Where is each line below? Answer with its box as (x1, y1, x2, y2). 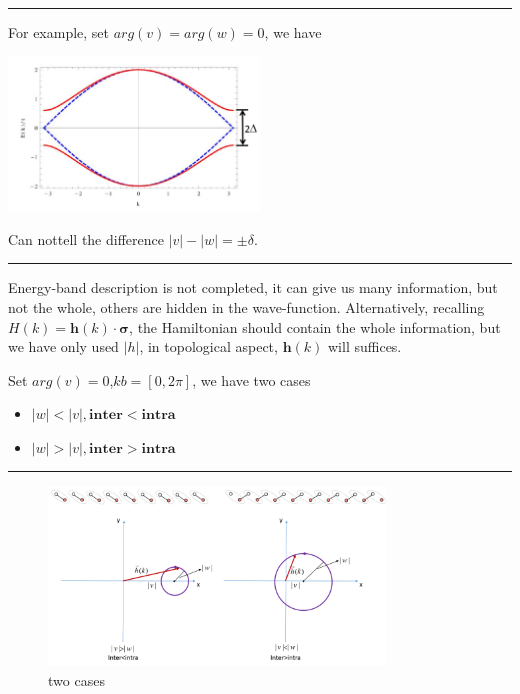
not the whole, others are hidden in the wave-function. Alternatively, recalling (8, 296, 485, 317)
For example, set (8, 22, 110, 42)
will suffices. (328, 336, 402, 357)
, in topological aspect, (139, 336, 278, 357)
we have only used (8, 336, 119, 357)
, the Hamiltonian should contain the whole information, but (129, 316, 501, 337)
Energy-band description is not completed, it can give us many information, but (8, 277, 498, 298)
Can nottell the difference (8, 228, 164, 249)
